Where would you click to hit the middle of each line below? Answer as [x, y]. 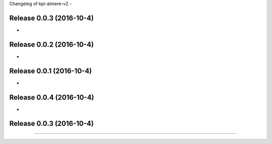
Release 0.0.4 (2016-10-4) [52, 97]
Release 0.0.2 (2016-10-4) [52, 45]
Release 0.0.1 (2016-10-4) [51, 71]
